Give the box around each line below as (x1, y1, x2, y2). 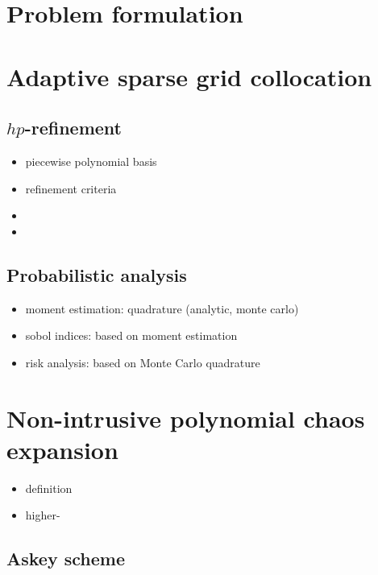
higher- (25, 507, 60, 523)
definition (25, 479, 73, 496)
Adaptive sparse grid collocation (6, 60, 372, 93)
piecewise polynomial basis (25, 152, 157, 169)
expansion (6, 432, 118, 465)
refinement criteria (25, 180, 117, 196)
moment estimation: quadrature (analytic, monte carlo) (25, 300, 299, 316)
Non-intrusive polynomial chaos (6, 401, 365, 434)
